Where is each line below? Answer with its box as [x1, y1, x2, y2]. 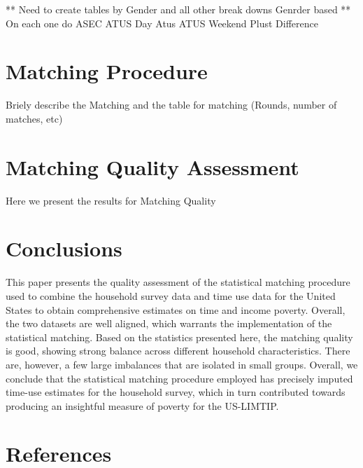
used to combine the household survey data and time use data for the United [6, 288, 336, 303]
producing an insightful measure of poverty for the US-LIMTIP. [6, 398, 279, 413]
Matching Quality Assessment [6, 152, 299, 181]
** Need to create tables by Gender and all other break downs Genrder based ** [6, 2, 351, 16]
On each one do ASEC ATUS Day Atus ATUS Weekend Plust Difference [6, 15, 319, 30]
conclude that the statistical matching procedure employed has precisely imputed [6, 371, 353, 385]
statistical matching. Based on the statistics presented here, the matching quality [6, 329, 353, 344]
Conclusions [6, 234, 122, 263]
